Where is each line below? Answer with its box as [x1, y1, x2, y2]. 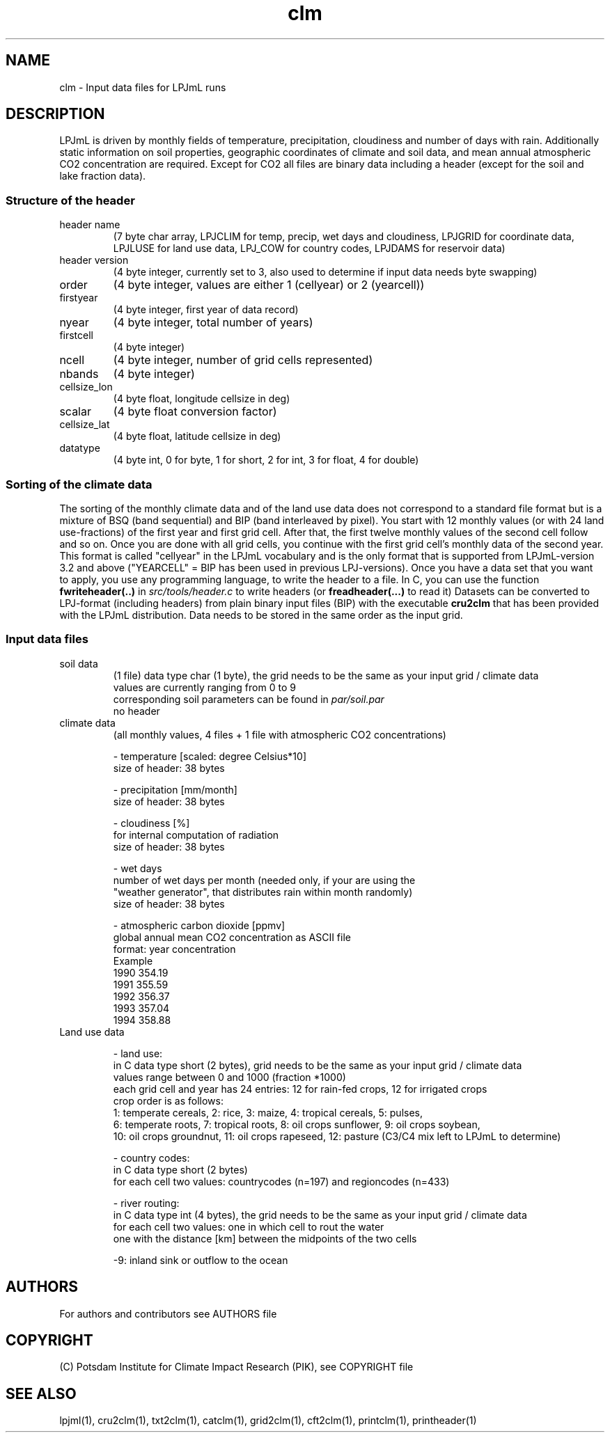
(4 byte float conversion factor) [113, 404, 277, 419]
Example [113, 954, 153, 967]
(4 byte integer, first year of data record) [113, 303, 299, 316]
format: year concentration [113, 942, 236, 955]
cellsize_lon [59, 381, 113, 393]
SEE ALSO [6, 1384, 77, 1403]
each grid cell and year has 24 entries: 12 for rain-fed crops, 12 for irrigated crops [113, 1082, 487, 1095]
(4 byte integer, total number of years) [113, 315, 313, 330]
